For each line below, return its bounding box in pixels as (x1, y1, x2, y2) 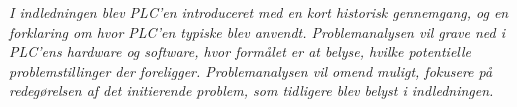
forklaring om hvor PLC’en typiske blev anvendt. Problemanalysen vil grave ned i (9, 21, 506, 42)
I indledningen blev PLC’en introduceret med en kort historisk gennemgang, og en (9, 2, 509, 22)
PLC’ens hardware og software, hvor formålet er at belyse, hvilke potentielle (9, 41, 472, 62)
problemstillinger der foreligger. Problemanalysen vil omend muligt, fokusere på (9, 60, 493, 81)
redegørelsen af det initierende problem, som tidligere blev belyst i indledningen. (9, 80, 494, 101)
